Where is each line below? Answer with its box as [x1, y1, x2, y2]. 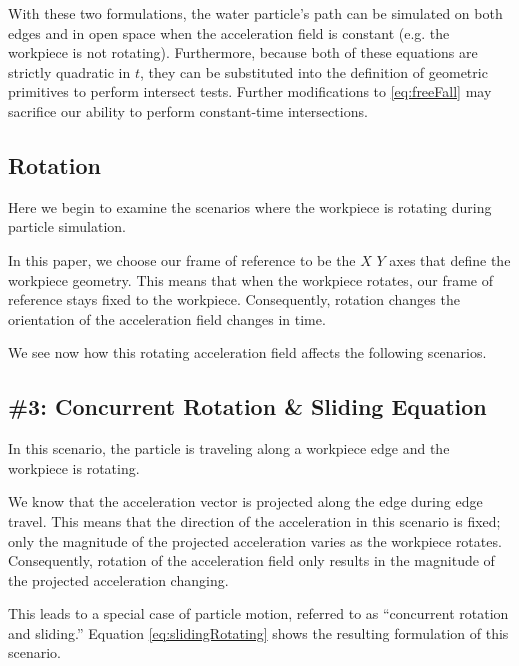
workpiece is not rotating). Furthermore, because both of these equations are [8, 42, 478, 63]
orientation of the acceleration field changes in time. [8, 308, 326, 329]
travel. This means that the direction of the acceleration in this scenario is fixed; [8, 510, 501, 531]
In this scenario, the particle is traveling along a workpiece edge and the [8, 438, 450, 459]
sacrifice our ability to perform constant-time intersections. [8, 100, 368, 121]
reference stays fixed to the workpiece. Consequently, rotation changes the [8, 289, 460, 310]
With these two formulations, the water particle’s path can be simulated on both [8, 3, 503, 23]
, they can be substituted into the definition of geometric [140, 61, 488, 82]
